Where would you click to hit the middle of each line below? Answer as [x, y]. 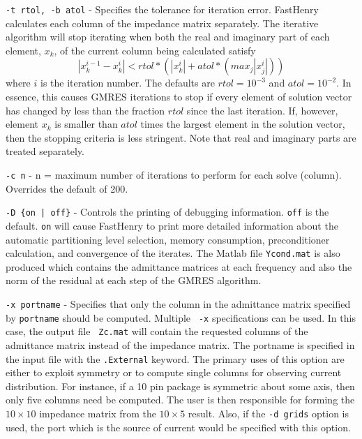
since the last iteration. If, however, [262, 110]
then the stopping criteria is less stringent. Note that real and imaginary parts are [181, 137]
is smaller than [86, 124]
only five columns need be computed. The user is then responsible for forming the [180, 400]
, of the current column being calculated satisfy [155, 50]
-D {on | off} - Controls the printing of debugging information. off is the [167, 212]
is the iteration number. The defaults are [127, 83]
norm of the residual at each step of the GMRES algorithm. [134, 280]
